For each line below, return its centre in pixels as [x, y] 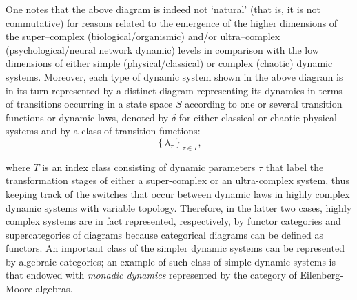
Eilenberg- [322, 275]
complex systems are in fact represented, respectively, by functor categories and [173, 221]
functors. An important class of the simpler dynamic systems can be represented [175, 248]
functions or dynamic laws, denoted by [87, 117]
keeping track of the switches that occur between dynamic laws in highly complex [178, 193]
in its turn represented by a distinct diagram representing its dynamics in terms [174, 90]
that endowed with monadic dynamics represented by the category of [151, 275]
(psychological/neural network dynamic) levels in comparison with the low [162, 49]
